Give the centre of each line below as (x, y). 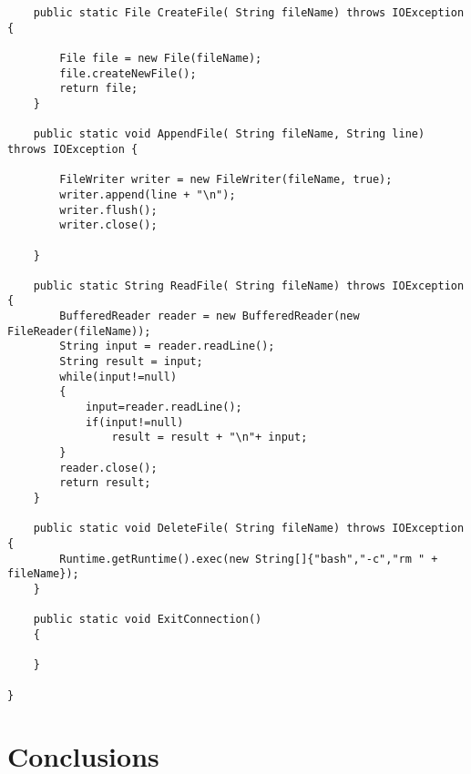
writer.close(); (108, 225)
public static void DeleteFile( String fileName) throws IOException (249, 529)
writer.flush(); (108, 210)
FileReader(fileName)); (79, 331)
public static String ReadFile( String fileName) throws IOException (249, 285)
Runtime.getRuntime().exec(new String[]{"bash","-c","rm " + (249, 559)
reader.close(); (108, 468)
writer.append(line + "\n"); (148, 194)
